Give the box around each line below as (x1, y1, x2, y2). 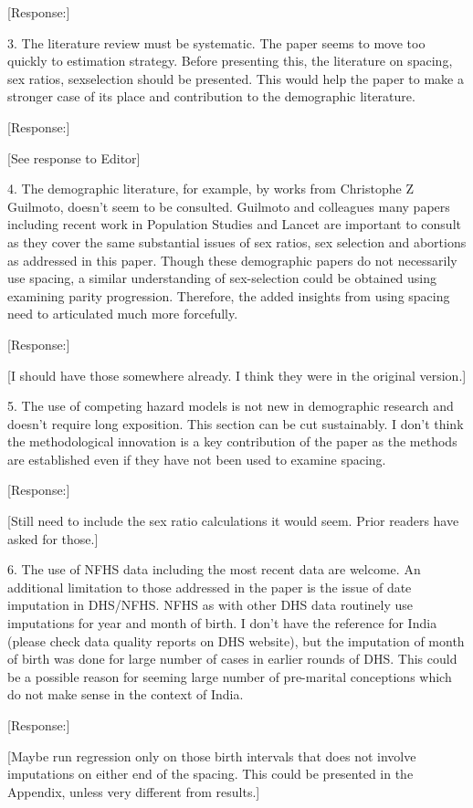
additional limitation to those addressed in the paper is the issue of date (7, 577, 412, 596)
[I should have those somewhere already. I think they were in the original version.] (7, 365, 467, 384)
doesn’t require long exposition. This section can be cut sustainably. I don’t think (7, 414, 464, 433)
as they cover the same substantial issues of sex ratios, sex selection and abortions (7, 232, 467, 251)
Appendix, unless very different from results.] (7, 782, 260, 801)
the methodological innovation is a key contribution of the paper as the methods (7, 432, 457, 451)
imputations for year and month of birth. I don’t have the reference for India (7, 614, 437, 633)
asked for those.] (7, 529, 99, 548)
